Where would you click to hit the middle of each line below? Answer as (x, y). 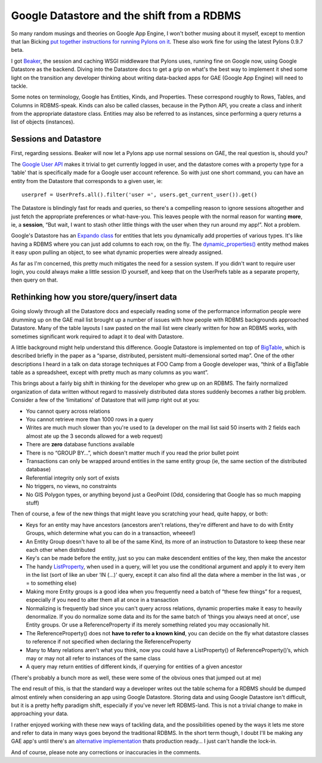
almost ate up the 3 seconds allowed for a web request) (95, 436)
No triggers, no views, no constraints (71, 486)
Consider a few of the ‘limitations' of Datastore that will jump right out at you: (105, 400)
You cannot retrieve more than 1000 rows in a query (90, 419)
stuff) (33, 503)
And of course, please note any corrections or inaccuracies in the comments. (106, 752)
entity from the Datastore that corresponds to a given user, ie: (87, 181)
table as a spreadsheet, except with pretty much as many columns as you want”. (110, 372)
